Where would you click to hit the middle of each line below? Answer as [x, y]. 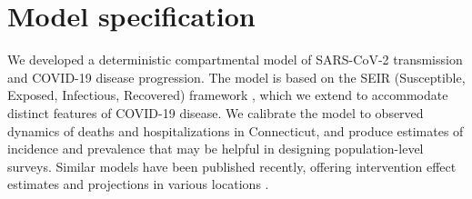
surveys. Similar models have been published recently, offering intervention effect [232, 166]
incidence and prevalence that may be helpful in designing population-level [216, 149]
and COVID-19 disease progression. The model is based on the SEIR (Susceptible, [236, 77]
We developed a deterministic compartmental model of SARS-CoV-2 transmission [235, 60]
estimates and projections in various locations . [138, 184]
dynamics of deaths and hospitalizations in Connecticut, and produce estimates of [236, 130]
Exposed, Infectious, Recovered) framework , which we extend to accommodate [228, 95]
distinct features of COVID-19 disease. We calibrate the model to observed [216, 112]
